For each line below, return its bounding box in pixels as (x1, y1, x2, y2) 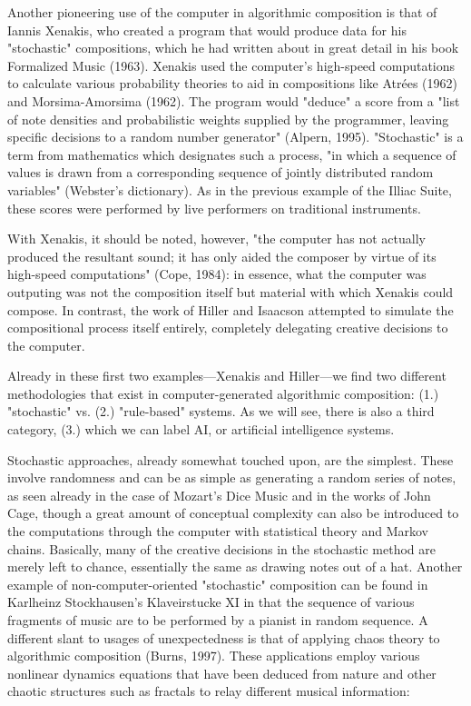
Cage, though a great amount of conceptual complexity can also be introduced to (7, 503, 459, 522)
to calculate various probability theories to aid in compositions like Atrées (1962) (7, 74, 457, 93)
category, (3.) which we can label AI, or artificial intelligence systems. (7, 420, 395, 439)
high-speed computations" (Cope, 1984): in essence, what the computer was (7, 264, 427, 283)
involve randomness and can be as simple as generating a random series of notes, (7, 468, 456, 487)
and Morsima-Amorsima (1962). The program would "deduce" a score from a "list (7, 91, 460, 110)
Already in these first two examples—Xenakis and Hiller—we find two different (7, 366, 446, 385)
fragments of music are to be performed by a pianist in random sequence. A (7, 611, 428, 629)
